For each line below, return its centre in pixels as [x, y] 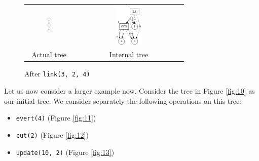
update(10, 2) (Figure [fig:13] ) [65, 152]
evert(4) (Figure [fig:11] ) [56, 118]
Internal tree [129, 54]
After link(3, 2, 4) [57, 74]
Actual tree [49, 54]
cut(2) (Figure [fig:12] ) [52, 134]
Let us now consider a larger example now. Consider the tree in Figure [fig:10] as [129, 91]
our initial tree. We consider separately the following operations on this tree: [123, 100]
